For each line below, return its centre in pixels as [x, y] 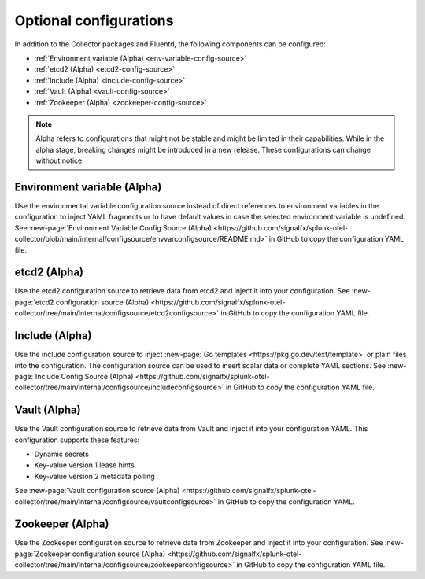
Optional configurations [94, 20]
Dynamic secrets [62, 454]
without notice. [60, 160]
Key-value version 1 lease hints [84, 465]
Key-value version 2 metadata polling [94, 476]
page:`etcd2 [34, 302]
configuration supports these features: [77, 440]
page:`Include [37, 376]
